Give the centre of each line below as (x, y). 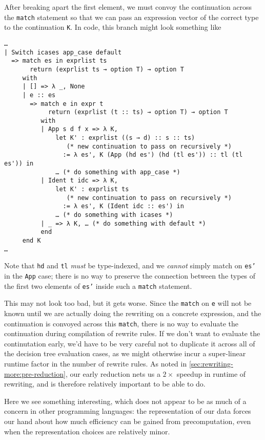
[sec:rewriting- (211, 363)
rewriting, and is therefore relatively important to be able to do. (105, 384)
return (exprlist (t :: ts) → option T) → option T (138, 112)
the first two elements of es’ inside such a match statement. (98, 286)
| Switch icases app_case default (63, 52)
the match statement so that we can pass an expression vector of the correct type (131, 17)
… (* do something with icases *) (114, 215)
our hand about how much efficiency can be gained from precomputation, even (128, 421)
